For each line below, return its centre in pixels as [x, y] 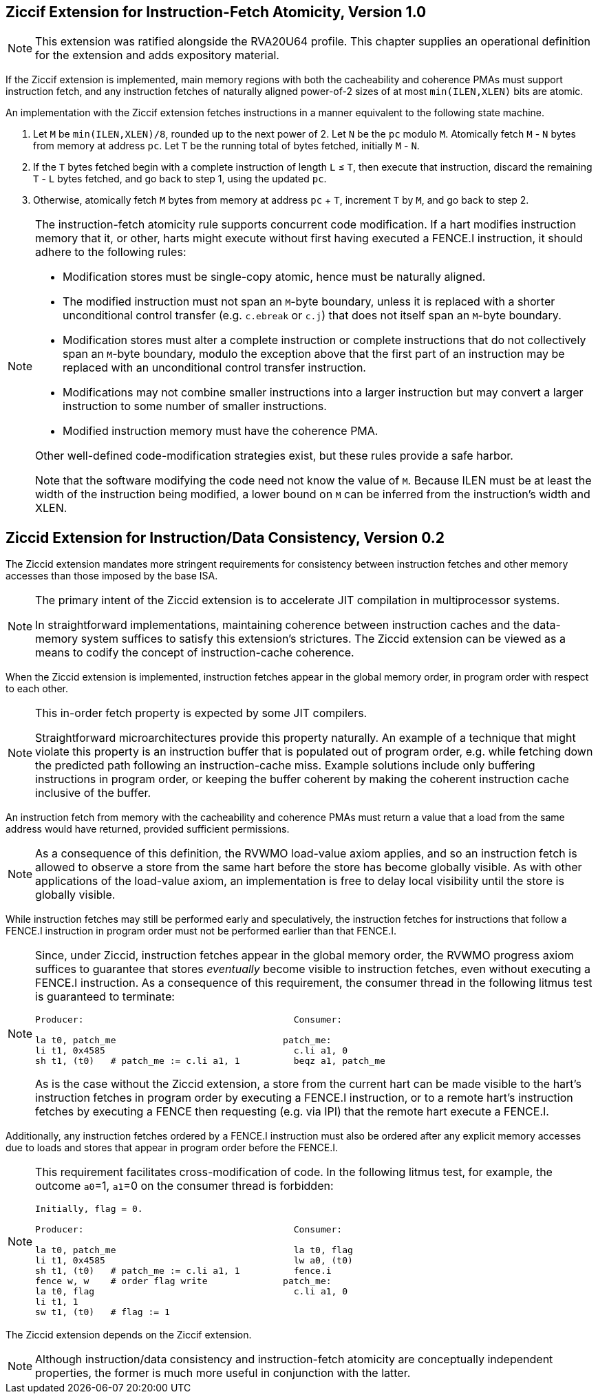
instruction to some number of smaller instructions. [195, 406]
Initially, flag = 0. [89, 1209]
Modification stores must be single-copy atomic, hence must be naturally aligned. [274, 277]
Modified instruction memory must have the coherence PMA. [221, 431]
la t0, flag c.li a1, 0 [192, 1292]
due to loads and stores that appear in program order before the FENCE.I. [172, 1148]
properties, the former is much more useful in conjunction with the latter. [223, 1373]
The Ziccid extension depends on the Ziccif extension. [129, 1335]
